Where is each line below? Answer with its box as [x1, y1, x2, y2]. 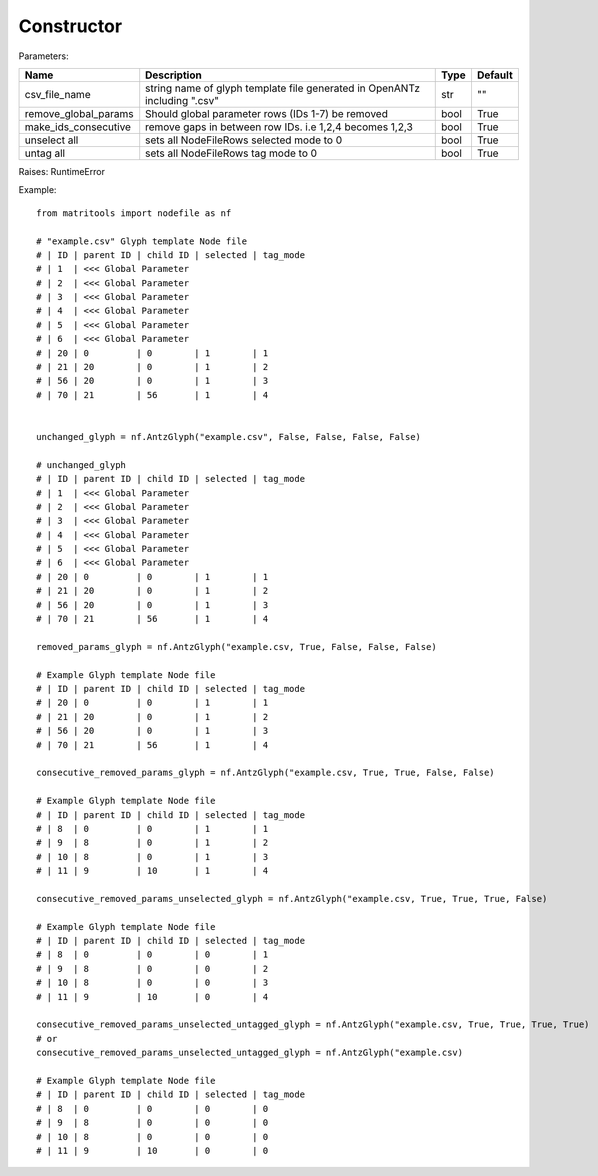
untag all [24, 146, 65, 160]
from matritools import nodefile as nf [36, 207, 232, 219]
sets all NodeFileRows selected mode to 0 [145, 133, 343, 147]
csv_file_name [24, 87, 91, 101]
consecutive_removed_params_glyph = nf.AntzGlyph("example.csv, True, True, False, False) [36, 767, 495, 779]
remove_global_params [24, 106, 134, 120]
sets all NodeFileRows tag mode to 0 [145, 146, 318, 160]
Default [476, 68, 514, 82]
